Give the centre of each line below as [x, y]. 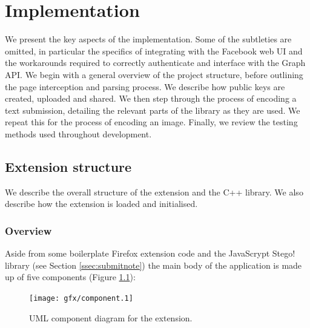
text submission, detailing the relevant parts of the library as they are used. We [153, 110]
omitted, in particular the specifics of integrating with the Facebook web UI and [154, 51]
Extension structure [68, 166]
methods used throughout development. [78, 133]
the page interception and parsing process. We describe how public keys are [145, 86]
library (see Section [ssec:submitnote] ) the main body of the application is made [153, 265]
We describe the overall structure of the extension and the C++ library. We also [154, 192]
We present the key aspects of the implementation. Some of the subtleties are [148, 39]
